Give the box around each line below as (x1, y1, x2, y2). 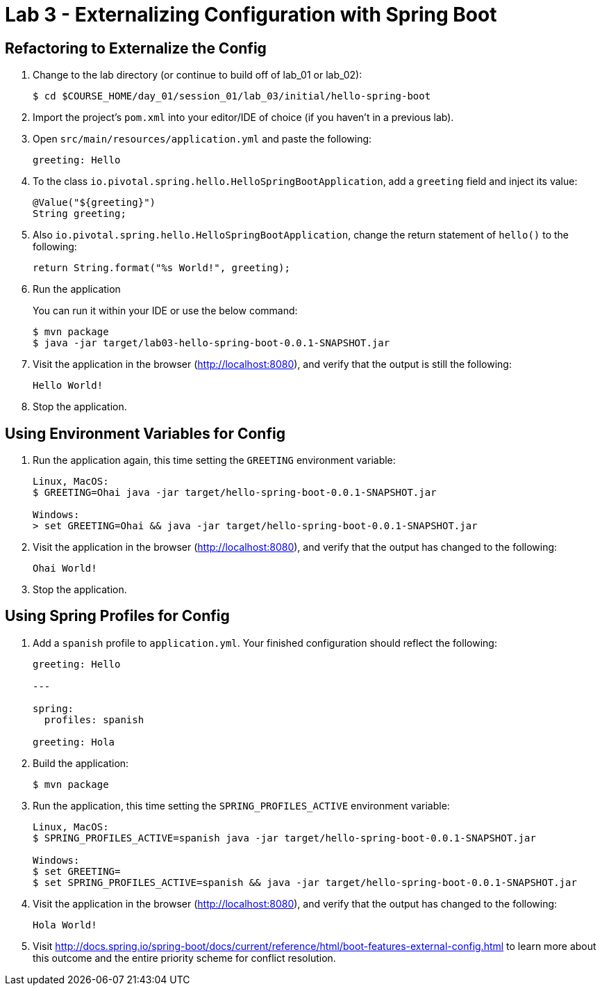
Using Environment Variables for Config (5, 424, 285, 442)
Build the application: (33, 757, 129, 769)
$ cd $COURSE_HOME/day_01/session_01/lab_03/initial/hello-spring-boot (33, 90, 431, 102)
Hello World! (33, 380, 103, 392)
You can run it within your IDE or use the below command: (33, 305, 298, 317)
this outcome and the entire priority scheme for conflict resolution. (33, 951, 336, 964)
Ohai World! (33, 563, 97, 574)
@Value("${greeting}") (33, 197, 156, 209)
